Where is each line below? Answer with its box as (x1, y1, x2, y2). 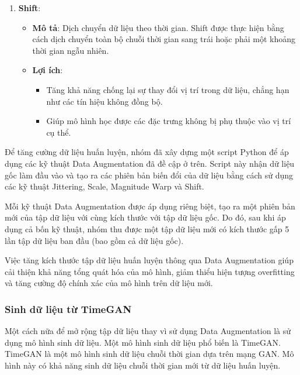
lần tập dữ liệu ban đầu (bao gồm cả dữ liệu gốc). (5, 234, 184, 246)
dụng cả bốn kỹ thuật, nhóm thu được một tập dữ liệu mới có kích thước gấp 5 (5, 222, 289, 235)
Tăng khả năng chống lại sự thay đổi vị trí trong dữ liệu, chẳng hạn (46, 83, 289, 95)
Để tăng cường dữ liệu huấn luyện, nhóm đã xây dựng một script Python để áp (5, 146, 289, 158)
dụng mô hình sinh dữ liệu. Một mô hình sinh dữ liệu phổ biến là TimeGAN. (5, 336, 281, 348)
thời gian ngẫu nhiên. (32, 44, 109, 56)
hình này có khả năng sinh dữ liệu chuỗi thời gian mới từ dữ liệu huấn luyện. (5, 359, 281, 371)
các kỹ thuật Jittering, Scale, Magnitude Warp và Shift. (5, 180, 204, 192)
